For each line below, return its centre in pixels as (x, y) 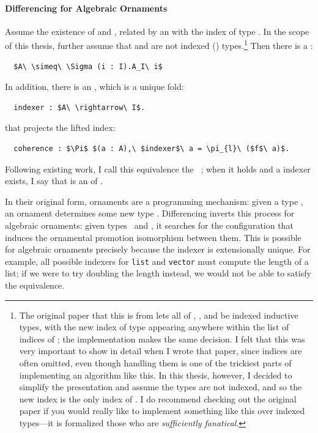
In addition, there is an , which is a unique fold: (94, 87)
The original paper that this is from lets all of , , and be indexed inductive (159, 315)
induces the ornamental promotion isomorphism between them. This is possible (153, 237)
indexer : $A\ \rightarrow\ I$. (79, 107)
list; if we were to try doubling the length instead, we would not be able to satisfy (158, 273)
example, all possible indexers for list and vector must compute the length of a (157, 261)
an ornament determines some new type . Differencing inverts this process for (150, 213)
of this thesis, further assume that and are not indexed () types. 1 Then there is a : (159, 45)
